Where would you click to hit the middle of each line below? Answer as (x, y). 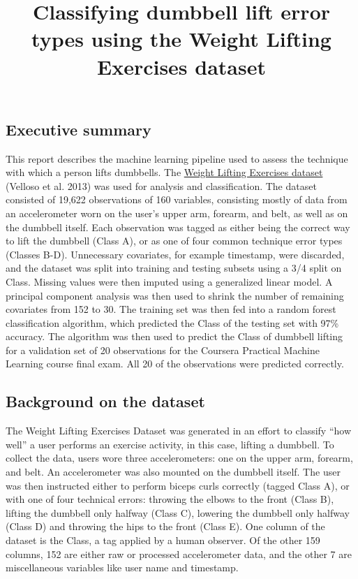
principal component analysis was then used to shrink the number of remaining (175, 295)
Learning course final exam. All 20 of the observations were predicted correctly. (175, 364)
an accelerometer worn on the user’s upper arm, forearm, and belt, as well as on (177, 213)
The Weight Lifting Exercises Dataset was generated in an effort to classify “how (178, 431)
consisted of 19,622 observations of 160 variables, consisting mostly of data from (177, 199)
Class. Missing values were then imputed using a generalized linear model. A (169, 281)
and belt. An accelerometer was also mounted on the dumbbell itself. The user (173, 472)
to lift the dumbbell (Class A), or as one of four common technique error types (174, 241)
